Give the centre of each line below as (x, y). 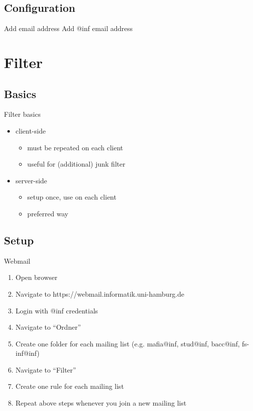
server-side (31, 180)
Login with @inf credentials (57, 310)
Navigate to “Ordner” (48, 327)
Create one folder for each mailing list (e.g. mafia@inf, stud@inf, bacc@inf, (127, 343)
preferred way (48, 213)
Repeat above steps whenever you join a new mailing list (101, 403)
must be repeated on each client (75, 147)
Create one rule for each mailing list (70, 386)
